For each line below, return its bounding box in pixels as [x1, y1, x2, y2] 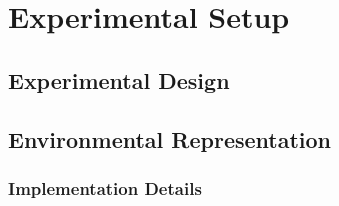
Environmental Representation [8, 123, 331, 154]
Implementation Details [8, 175, 202, 200]
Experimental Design [8, 64, 230, 95]
